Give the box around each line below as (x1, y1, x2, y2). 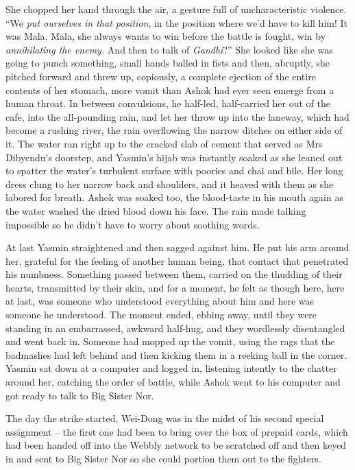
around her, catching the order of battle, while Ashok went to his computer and (5, 375, 341, 389)
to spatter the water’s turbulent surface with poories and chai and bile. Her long (5, 163, 343, 178)
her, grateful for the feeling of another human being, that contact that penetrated (5, 253, 349, 268)
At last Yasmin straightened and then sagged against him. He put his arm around (5, 240, 350, 255)
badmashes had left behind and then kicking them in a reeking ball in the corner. (5, 347, 347, 362)
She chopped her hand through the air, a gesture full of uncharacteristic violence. (5, 2, 347, 16)
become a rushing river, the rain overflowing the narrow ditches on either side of (5, 123, 343, 137)
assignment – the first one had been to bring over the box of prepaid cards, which (5, 424, 348, 438)
